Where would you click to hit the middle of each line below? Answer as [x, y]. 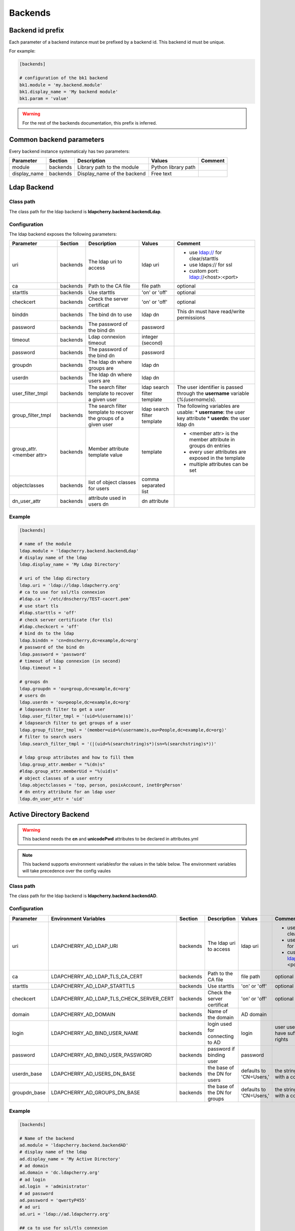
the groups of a [106, 419]
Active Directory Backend [49, 815]
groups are [101, 368]
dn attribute [155, 501]
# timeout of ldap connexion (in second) [70, 661]
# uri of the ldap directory [55, 578]
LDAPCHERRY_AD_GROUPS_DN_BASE [95, 1092]
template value [105, 455]
